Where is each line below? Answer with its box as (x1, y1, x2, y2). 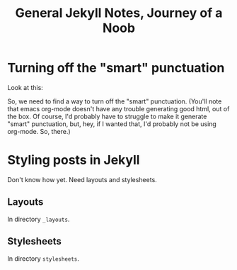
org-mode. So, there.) (7, 127, 71, 135)
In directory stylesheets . (7, 254, 80, 263)
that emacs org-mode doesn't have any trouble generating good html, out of (7, 104, 230, 113)
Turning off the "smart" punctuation (7, 60, 225, 76)
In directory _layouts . (7, 215, 70, 223)
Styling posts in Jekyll (7, 152, 140, 168)
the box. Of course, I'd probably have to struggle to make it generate (7, 112, 207, 120)
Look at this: (7, 83, 44, 91)
